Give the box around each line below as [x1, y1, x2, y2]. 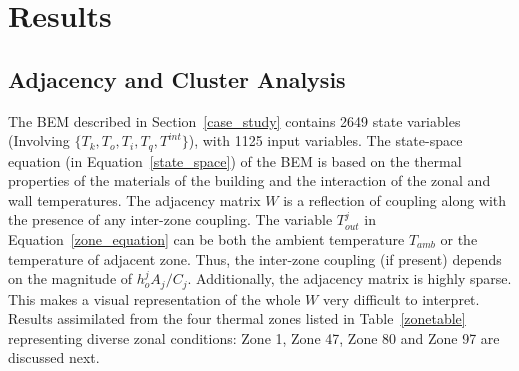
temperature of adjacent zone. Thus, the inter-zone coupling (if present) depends [8, 248, 502, 269]
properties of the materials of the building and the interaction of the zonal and [8, 170, 491, 191]
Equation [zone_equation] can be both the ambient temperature [8, 229, 405, 249]
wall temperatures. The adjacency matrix [8, 189, 261, 210]
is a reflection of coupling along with [283, 189, 507, 210]
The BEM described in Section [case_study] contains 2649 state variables [8, 110, 461, 131]
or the [440, 229, 478, 249]
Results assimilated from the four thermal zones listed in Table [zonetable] [8, 308, 466, 329]
